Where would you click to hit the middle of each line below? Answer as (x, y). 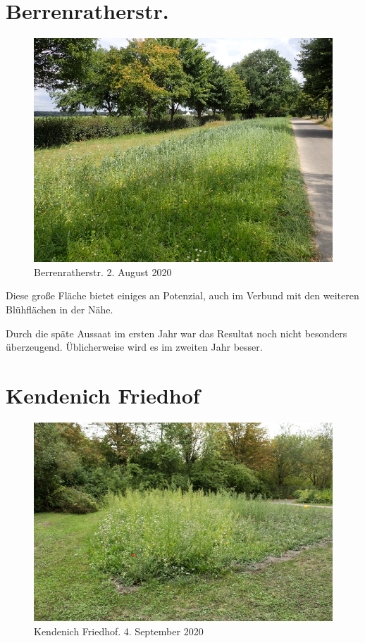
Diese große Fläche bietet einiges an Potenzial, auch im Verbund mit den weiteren (182, 295)
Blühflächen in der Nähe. (60, 309)
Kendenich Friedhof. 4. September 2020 (119, 631)
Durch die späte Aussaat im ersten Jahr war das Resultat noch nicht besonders (177, 333)
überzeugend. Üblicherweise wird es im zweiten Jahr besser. (134, 347)
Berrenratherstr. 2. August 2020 (103, 271)
